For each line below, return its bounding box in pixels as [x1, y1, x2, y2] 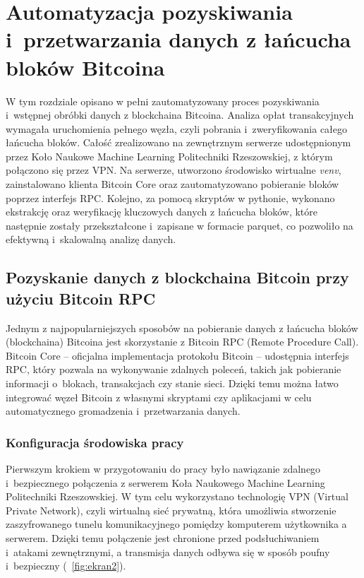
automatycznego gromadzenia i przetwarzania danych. [6, 403, 241, 418]
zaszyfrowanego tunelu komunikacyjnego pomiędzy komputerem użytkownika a [6, 517, 347, 531]
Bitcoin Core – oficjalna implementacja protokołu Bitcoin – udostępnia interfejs [6, 348, 349, 362]
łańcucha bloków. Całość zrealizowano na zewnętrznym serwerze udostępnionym [6, 135, 351, 150]
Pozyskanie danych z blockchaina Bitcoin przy [6, 266, 349, 288]
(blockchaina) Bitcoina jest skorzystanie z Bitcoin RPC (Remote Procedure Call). [6, 334, 359, 349]
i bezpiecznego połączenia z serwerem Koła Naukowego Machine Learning [6, 475, 325, 490]
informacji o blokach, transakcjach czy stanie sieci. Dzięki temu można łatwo [6, 376, 339, 390]
